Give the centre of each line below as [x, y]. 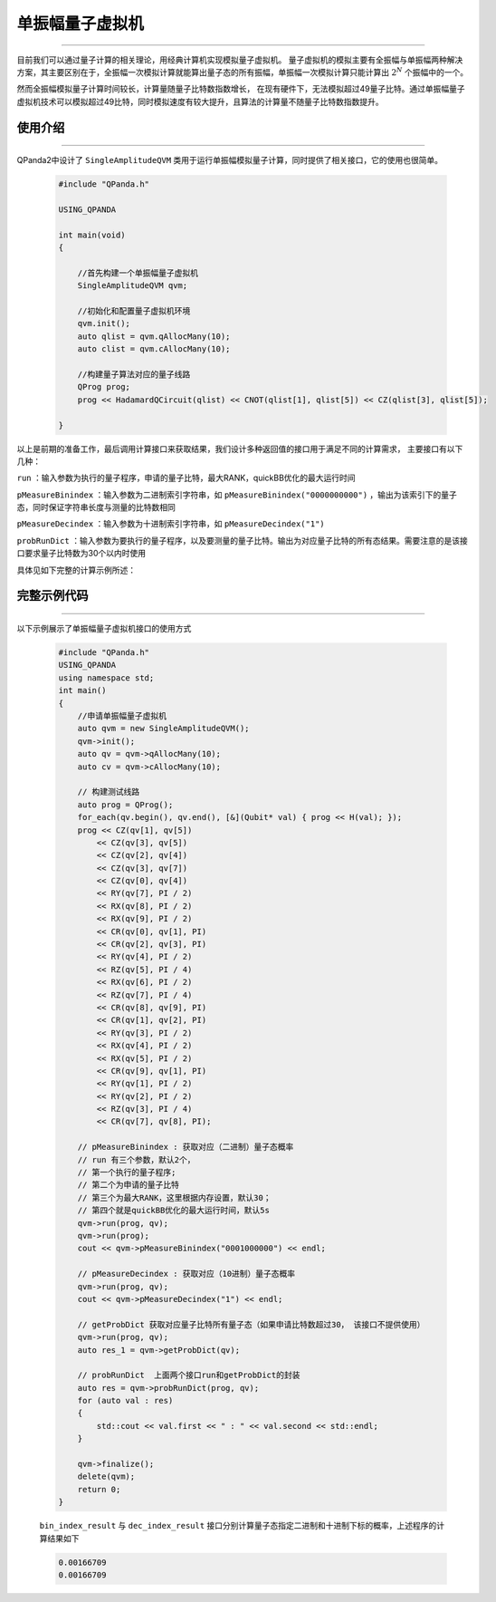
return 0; [99, 1489]
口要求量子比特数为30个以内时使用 [81, 554]
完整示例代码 [52, 596]
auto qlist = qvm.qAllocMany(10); [154, 336]
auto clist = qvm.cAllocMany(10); [154, 349]
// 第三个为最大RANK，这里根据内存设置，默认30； [174, 1197]
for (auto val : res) [125, 1401]
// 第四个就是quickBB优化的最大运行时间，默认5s [174, 1211]
